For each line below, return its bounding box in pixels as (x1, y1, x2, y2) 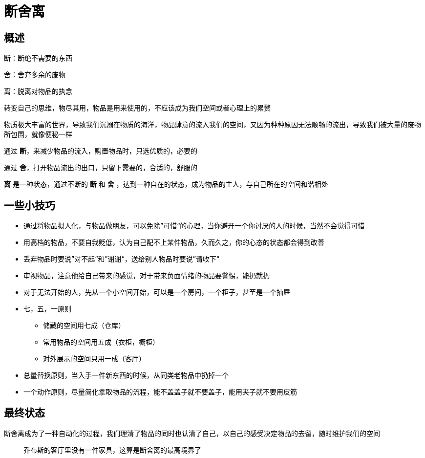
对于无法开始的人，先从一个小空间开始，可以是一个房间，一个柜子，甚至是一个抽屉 (23, 288, 290, 297)
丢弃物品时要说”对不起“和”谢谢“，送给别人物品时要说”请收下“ (23, 255, 219, 263)
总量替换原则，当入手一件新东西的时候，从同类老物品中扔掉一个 (23, 371, 229, 380)
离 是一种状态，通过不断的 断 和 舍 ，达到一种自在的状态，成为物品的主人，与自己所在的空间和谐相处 (4, 180, 328, 189)
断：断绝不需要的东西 (4, 54, 72, 63)
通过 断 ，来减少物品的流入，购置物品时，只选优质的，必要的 (4, 147, 197, 155)
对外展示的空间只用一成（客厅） (43, 354, 146, 363)
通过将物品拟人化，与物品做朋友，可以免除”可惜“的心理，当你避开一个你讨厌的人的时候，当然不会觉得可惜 (23, 221, 365, 230)
